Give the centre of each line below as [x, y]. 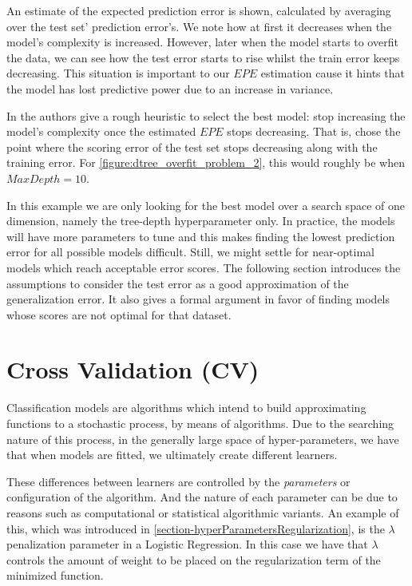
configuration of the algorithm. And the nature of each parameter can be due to [202, 497]
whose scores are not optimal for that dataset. [119, 314]
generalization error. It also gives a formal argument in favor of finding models [198, 299]
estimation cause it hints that [333, 73]
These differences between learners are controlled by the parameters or [178, 481]
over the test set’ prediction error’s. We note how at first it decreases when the [199, 26]
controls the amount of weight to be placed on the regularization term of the [194, 559]
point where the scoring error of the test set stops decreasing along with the [192, 146]
